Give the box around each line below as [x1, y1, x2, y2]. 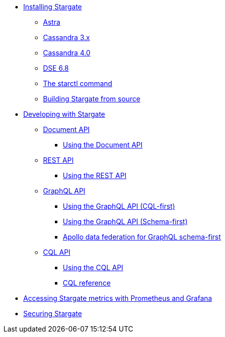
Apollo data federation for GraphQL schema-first [63, 233, 221, 241]
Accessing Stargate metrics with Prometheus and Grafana [23, 294, 212, 302]
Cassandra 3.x [43, 33, 90, 42]
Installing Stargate [23, 2, 82, 11]
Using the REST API [63, 171, 127, 180]
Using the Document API [63, 141, 143, 149]
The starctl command [43, 79, 112, 88]
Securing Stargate [23, 309, 82, 318]
